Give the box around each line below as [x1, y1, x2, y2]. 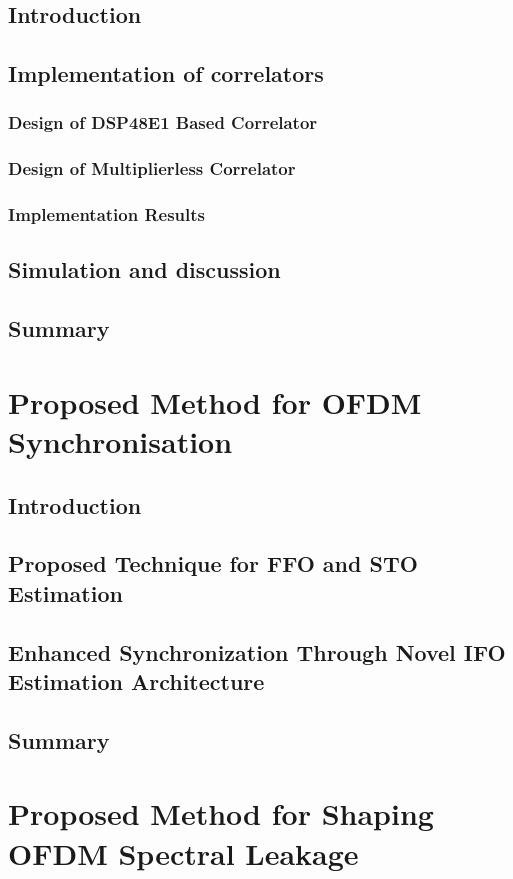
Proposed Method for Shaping [8, 793, 434, 834]
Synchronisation [8, 421, 233, 462]
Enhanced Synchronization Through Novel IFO [8, 636, 506, 667]
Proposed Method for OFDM [8, 381, 422, 422]
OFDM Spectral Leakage [8, 832, 359, 873]
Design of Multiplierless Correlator [8, 156, 296, 181]
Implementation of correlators [8, 58, 324, 89]
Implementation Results [8, 202, 206, 227]
